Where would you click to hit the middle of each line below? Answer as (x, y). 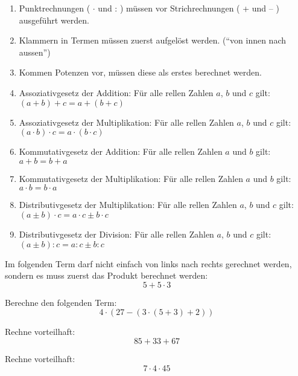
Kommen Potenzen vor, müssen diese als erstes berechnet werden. (140, 72)
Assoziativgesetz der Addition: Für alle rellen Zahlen (116, 92)
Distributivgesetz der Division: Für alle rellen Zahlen (116, 234)
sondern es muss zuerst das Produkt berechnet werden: (106, 275)
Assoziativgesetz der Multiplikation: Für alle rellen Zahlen (126, 122)
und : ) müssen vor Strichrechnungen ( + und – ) (189, 8)
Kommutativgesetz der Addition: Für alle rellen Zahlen (121, 151)
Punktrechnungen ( (55, 8)
